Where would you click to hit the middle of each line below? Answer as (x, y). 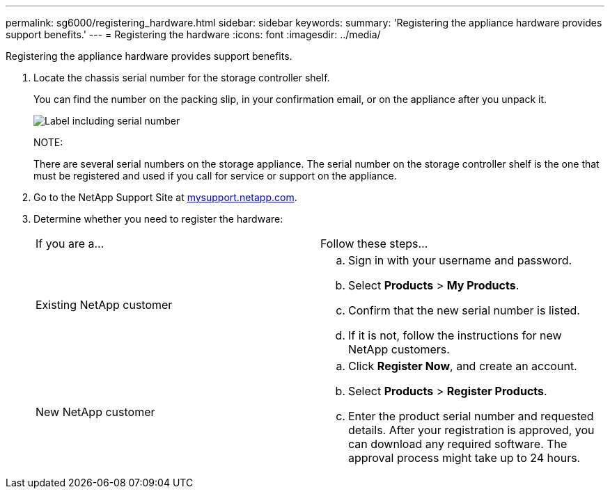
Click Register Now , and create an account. (463, 366)
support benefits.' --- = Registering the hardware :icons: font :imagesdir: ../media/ (193, 34)
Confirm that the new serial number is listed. (464, 310)
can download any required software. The (458, 444)
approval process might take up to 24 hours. (464, 458)
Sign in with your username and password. (460, 260)
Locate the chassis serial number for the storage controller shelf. (182, 78)
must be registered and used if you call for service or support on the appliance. (215, 176)
